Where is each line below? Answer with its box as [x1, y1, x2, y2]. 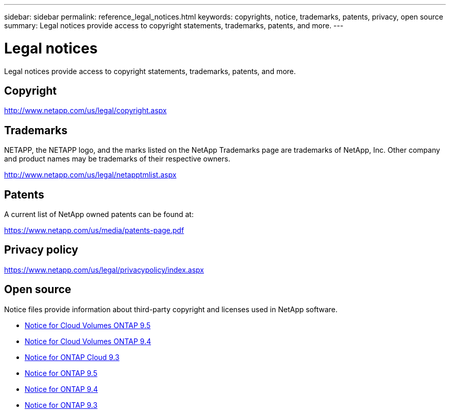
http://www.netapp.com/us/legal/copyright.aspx [4, 106, 167, 115]
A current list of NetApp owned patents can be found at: [4, 210, 194, 219]
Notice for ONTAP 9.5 [25, 368, 98, 378]
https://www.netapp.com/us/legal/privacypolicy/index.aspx [4, 265, 204, 274]
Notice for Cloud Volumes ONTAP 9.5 [25, 320, 151, 330]
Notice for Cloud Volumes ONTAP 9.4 [25, 336, 151, 346]
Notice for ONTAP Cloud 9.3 [25, 352, 120, 362]
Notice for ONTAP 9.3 [25, 400, 98, 409]
